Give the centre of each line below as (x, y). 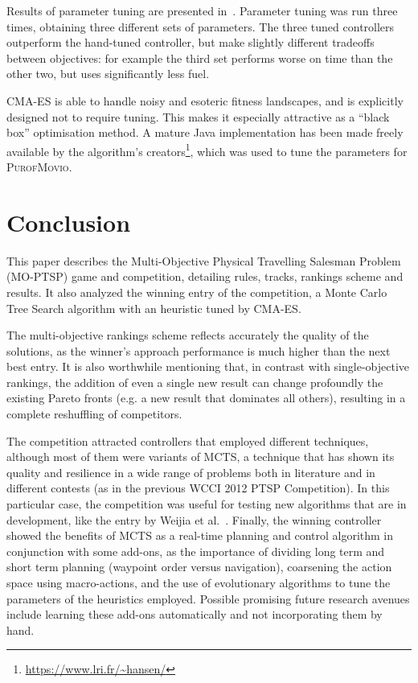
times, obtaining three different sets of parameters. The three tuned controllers (201, 26)
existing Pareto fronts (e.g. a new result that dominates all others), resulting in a (206, 398)
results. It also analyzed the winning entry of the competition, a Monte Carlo (197, 292)
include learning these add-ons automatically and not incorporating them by (195, 614)
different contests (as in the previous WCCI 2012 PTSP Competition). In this (198, 488)
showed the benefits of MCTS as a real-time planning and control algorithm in (200, 535)
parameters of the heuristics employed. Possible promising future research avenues (208, 598)
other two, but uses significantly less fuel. (108, 74)
